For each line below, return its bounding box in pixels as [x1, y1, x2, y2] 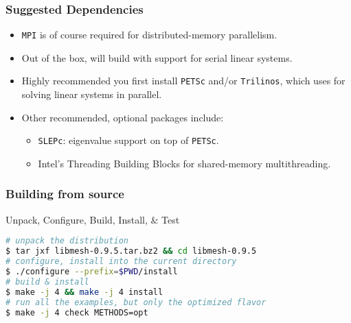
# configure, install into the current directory [5, 256, 237, 267]
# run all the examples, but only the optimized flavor [5, 297, 267, 307]
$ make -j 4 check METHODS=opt [5, 307, 148, 318]
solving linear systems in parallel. [21, 87, 162, 101]
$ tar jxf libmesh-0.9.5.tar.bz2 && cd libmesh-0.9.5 [5, 246, 257, 256]
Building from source [5, 185, 124, 202]
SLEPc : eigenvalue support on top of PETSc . [38, 133, 219, 147]
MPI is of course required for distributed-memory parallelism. [21, 27, 278, 42]
